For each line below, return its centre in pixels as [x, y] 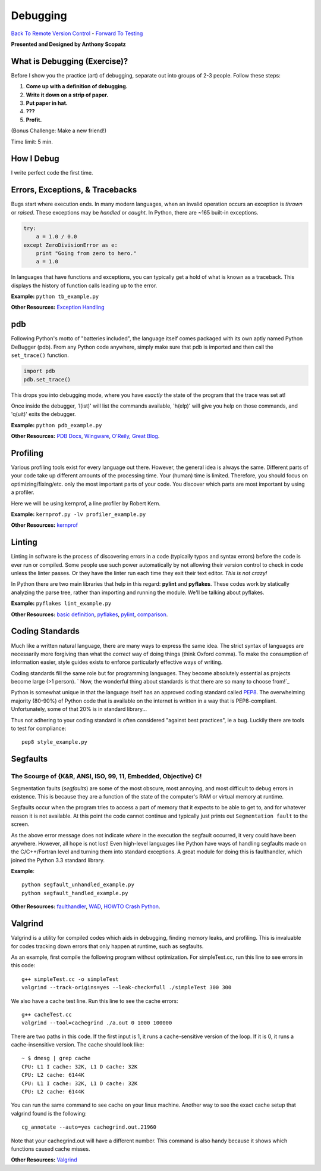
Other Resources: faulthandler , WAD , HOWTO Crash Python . [86, 906]
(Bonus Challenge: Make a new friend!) [59, 131]
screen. [20, 824]
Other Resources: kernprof [45, 525]
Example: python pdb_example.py [56, 425]
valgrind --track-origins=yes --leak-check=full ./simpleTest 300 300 [127, 987]
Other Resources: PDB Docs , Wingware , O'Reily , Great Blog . [85, 436]
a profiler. [23, 492]
